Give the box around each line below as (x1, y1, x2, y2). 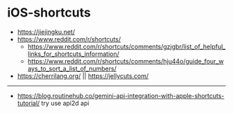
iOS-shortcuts (7, 5, 92, 21)
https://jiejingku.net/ (17, 28, 75, 36)
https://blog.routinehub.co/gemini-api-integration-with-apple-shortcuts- (17, 91, 225, 99)
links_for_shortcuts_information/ (27, 50, 120, 58)
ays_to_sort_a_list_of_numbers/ (27, 64, 116, 73)
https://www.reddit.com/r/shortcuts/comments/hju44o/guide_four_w (27, 57, 224, 65)
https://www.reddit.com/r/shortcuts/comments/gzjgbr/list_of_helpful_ (27, 42, 226, 50)
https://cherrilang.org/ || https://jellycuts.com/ (17, 71, 149, 80)
